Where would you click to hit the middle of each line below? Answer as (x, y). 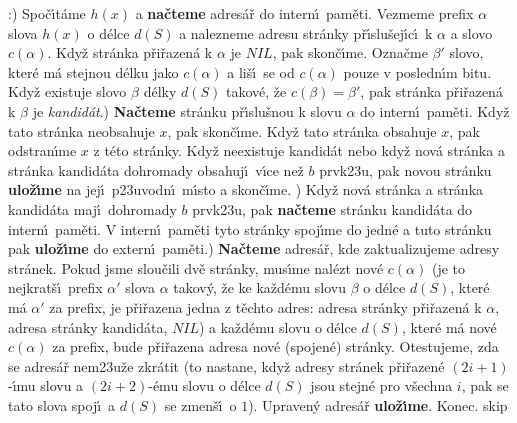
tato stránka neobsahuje (81, 130)
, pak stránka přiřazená (431, 91)
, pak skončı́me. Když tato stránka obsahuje (302, 130)
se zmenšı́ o (200, 404)
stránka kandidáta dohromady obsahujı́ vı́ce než (156, 169)
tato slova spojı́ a (62, 404)
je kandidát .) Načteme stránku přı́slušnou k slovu (187, 110)
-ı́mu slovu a (46, 385)
